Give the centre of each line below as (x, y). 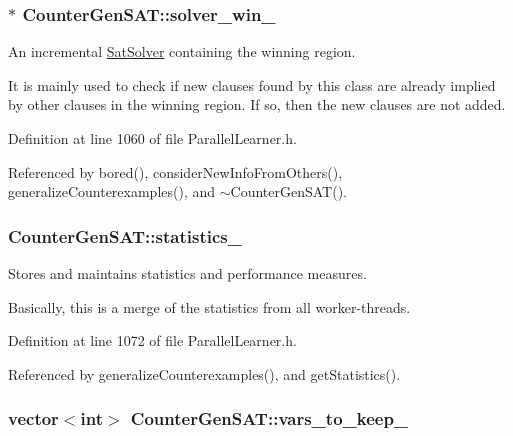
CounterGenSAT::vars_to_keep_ (269, 418)
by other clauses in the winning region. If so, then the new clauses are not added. (257, 104)
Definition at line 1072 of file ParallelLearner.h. (152, 340)
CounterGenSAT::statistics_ (125, 235)
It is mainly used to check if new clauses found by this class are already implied (252, 84)
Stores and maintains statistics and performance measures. (187, 273)
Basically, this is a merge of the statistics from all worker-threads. (209, 306)
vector (33, 418)
